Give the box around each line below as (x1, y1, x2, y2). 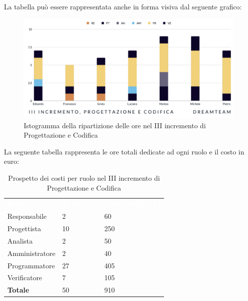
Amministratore (7, 248, 55, 258)
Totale (7, 285, 29, 295)
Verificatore (7, 272, 42, 283)
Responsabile (7, 211, 47, 221)
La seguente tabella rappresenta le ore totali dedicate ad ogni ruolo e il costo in (4, 146, 245, 156)
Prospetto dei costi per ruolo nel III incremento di (8, 172, 160, 183)
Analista (7, 235, 33, 246)
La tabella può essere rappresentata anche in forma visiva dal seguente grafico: (4, 1, 242, 11)
